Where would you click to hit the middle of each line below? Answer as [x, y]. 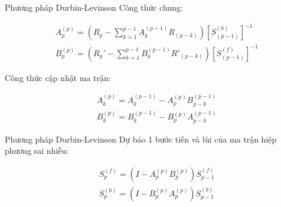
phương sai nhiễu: [37, 151]
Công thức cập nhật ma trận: [58, 77]
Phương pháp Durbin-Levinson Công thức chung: [94, 7]
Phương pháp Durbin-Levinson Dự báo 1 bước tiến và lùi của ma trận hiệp [141, 139]
